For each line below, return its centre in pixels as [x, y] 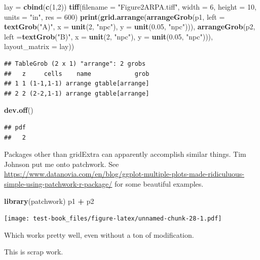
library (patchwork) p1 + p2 [49, 201]
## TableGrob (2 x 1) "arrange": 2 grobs [75, 63]
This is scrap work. [34, 252]
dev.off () [19, 110]
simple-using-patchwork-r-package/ [58, 183]
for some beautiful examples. [159, 183]
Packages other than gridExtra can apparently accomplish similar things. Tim [125, 154]
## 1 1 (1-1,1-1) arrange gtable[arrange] [77, 84]
